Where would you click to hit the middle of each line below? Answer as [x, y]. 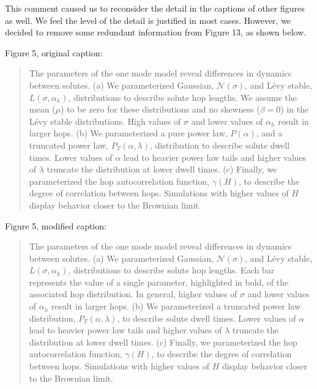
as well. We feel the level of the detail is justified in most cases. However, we [148, 20]
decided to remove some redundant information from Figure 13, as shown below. [156, 32]
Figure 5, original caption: [54, 52]
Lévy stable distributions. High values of [105, 121]
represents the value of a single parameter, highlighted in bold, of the [159, 282]
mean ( [42, 109]
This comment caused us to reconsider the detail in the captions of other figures [155, 8]
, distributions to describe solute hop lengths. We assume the [183, 97]
